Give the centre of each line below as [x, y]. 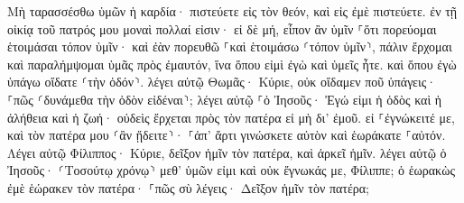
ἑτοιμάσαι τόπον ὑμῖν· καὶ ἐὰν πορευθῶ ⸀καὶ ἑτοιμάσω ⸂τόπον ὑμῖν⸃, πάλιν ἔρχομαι [230, 46]
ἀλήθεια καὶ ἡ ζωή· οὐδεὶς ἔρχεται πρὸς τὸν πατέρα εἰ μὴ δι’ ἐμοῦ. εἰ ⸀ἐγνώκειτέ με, [231, 117]
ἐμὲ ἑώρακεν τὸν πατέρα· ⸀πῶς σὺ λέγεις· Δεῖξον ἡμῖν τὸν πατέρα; [189, 187]
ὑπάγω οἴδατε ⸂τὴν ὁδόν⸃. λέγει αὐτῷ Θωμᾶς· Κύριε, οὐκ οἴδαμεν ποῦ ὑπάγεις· [222, 82]
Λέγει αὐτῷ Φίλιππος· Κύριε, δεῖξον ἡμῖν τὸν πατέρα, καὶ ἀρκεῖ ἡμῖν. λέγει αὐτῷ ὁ [227, 152]
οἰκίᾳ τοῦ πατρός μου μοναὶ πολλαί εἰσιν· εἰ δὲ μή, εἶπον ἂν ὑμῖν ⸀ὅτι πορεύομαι [222, 28]
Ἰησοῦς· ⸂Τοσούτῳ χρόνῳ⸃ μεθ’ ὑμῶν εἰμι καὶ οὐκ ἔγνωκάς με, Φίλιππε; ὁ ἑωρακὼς [231, 170]
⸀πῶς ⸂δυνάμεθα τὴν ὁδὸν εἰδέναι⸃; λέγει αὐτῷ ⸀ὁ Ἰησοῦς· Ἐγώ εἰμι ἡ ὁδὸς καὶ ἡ [225, 99]
